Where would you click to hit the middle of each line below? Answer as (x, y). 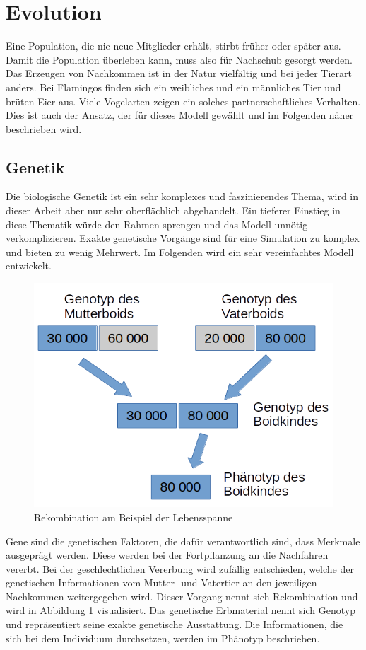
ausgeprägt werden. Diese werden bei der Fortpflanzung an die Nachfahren (167, 555)
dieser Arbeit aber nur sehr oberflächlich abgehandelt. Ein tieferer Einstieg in (173, 210)
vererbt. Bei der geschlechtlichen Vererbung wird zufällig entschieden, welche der (180, 568)
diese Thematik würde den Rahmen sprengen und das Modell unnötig (157, 224)
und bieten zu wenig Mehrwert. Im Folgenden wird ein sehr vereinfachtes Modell (180, 251)
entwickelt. (29, 266)
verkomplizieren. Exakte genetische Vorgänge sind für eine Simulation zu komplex (183, 238)
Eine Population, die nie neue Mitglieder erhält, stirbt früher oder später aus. (173, 46)
